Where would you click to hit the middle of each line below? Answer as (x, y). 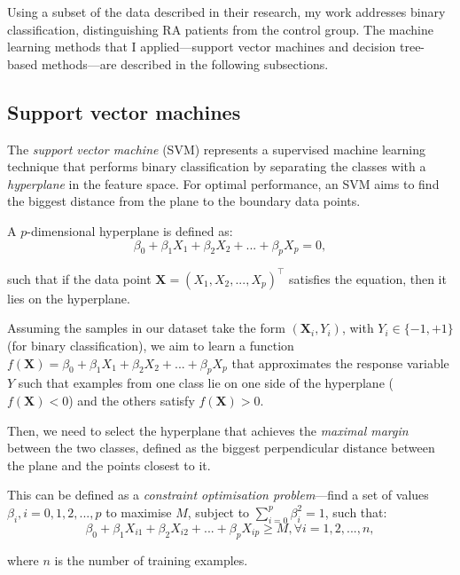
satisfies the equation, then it (367, 278)
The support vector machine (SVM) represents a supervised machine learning (216, 149)
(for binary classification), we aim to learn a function (151, 346)
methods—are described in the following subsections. (185, 63)
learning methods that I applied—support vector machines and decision (202, 47)
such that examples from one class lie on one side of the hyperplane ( (206, 383)
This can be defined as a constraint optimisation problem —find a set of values (218, 495)
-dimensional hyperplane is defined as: (130, 230)
